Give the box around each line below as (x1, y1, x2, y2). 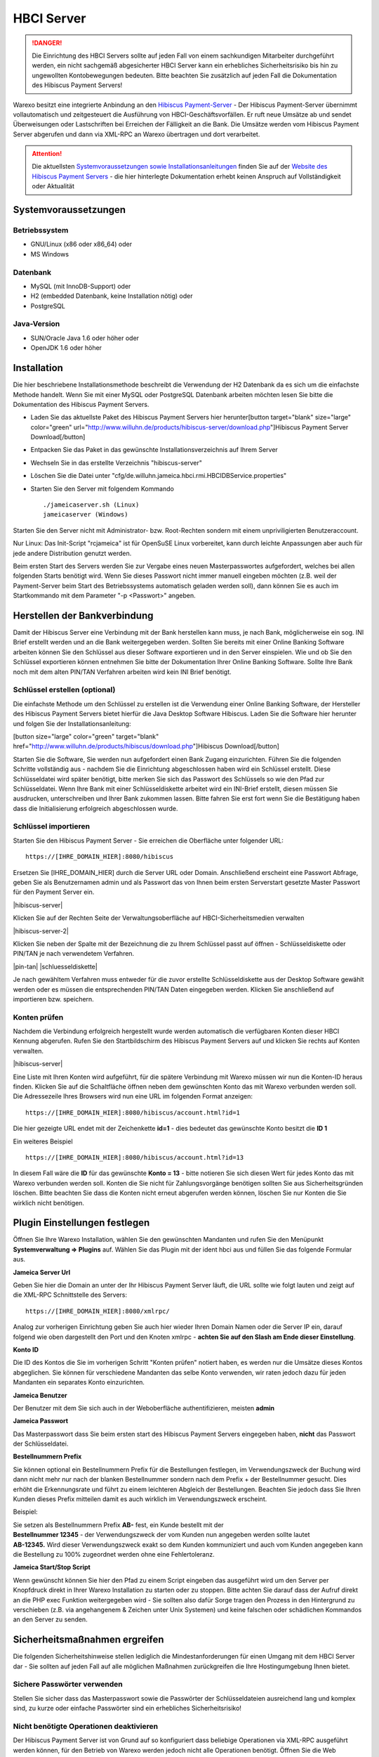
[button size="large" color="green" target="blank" (13, 732, 159, 741)
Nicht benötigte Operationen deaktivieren (13, 1721, 158, 1731)
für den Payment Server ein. (13, 888, 95, 896)
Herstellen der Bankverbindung (13, 609, 154, 621)
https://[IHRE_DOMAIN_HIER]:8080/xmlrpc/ (25, 1307, 170, 1315)
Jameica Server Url (13, 1268, 70, 1276)
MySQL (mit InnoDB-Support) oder (30, 282, 131, 290)
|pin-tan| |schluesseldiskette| (13, 962, 98, 971)
